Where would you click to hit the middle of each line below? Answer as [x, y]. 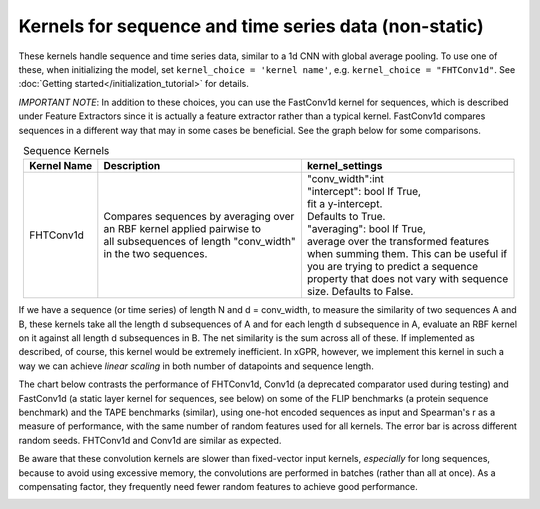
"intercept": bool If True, [364, 192]
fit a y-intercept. [344, 204]
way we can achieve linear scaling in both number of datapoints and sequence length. [196, 366]
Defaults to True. [346, 217]
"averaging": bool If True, [366, 229]
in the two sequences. [155, 254]
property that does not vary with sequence [407, 279]
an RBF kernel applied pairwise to [182, 229]
